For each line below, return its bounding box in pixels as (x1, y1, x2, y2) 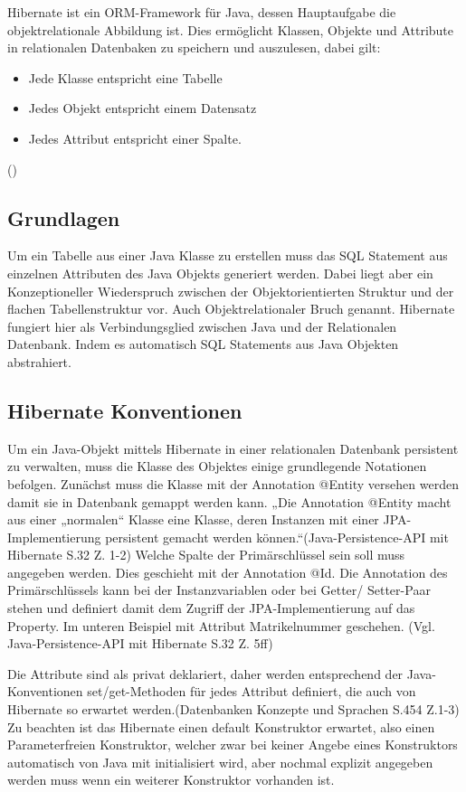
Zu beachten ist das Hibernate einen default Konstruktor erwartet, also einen (7, 717, 435, 736)
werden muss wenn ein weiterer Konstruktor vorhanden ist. (7, 770, 335, 789)
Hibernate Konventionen (7, 396, 243, 424)
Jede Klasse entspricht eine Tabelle (28, 68, 223, 87)
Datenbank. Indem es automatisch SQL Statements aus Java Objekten (7, 335, 399, 354)
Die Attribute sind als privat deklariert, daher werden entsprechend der (7, 664, 404, 683)
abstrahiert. (7, 352, 71, 371)
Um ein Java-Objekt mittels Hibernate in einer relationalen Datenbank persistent (7, 438, 459, 457)
